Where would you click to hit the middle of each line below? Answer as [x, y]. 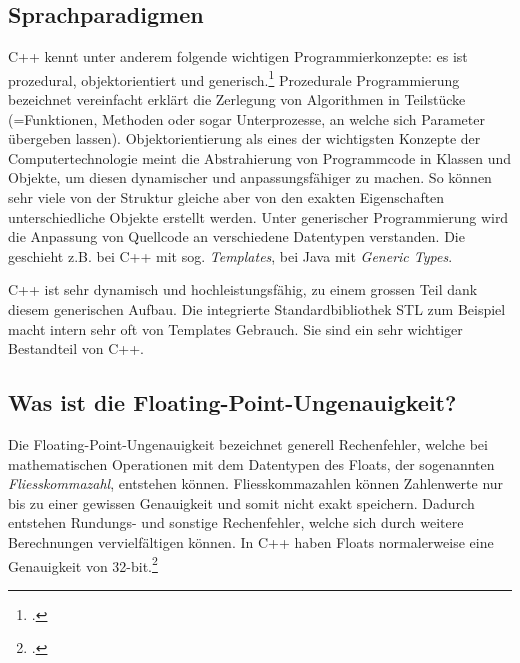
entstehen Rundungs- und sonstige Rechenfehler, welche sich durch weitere [236, 522]
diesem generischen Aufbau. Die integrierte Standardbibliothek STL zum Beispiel [257, 308]
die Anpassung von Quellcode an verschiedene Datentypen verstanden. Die [236, 236]
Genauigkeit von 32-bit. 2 [83, 564]
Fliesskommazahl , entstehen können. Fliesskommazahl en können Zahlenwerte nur [256, 483]
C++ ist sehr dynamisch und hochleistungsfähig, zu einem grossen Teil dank [243, 289]
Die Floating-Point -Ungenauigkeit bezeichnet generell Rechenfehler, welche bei [248, 443]
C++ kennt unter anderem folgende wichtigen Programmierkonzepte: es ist [238, 56]
